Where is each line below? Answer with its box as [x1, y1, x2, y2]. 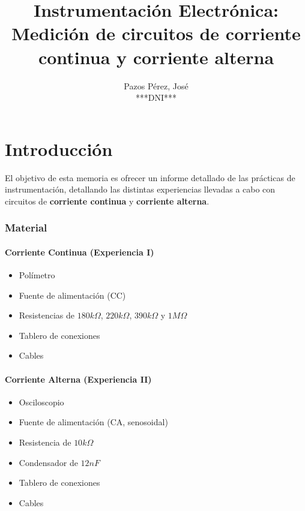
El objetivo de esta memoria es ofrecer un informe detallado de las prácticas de [5, 171, 295, 184]
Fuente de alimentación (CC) [19, 288, 126, 301]
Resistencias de [19, 309, 74, 321]
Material [5, 220, 47, 235]
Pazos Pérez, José [124, 79, 189, 92]
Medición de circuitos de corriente [11, 21, 301, 46]
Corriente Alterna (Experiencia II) [5, 372, 152, 385]
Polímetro [19, 269, 55, 281]
